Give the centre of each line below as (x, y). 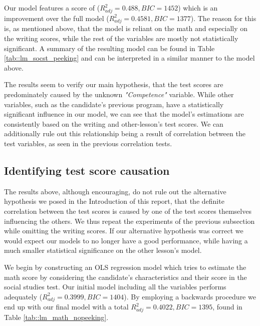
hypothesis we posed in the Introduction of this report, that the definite (114, 201)
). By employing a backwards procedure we (190, 296)
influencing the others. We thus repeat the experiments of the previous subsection (129, 221)
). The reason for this (223, 18)
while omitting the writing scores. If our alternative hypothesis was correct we (124, 231)
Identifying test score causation (87, 170)
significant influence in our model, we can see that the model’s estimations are (124, 114)
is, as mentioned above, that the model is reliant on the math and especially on (126, 28)
